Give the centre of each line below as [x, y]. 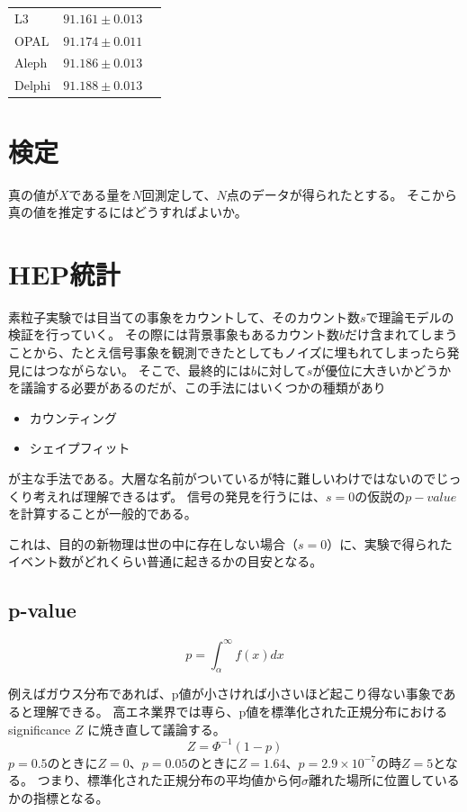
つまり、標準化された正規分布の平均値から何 [170, 780]
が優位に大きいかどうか [382, 370]
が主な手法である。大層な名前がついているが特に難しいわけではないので [222, 478]
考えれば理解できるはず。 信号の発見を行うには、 [179, 496]
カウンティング [73, 417]
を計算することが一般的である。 [103, 514]
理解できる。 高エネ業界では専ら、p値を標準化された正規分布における [240, 712]
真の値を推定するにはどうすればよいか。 [128, 212]
